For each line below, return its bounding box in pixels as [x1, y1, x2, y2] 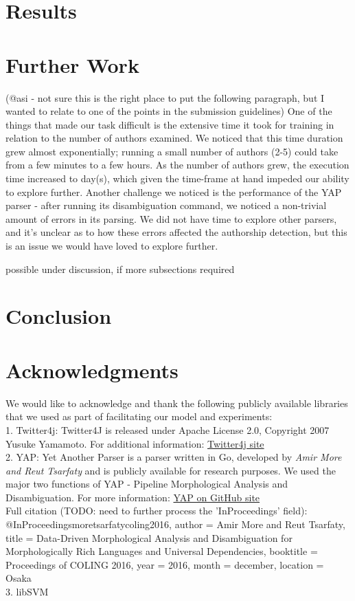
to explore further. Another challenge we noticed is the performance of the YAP [5, 184, 342, 199]
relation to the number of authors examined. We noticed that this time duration [5, 131, 343, 145]
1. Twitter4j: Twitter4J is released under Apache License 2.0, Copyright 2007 [5, 422, 330, 437]
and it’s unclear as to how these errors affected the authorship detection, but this [5, 225, 347, 239]
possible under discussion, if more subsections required [5, 261, 235, 276]
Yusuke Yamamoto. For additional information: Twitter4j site [5, 436, 264, 450]
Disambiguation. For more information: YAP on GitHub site [5, 490, 260, 504]
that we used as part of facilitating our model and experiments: [5, 409, 273, 424]
